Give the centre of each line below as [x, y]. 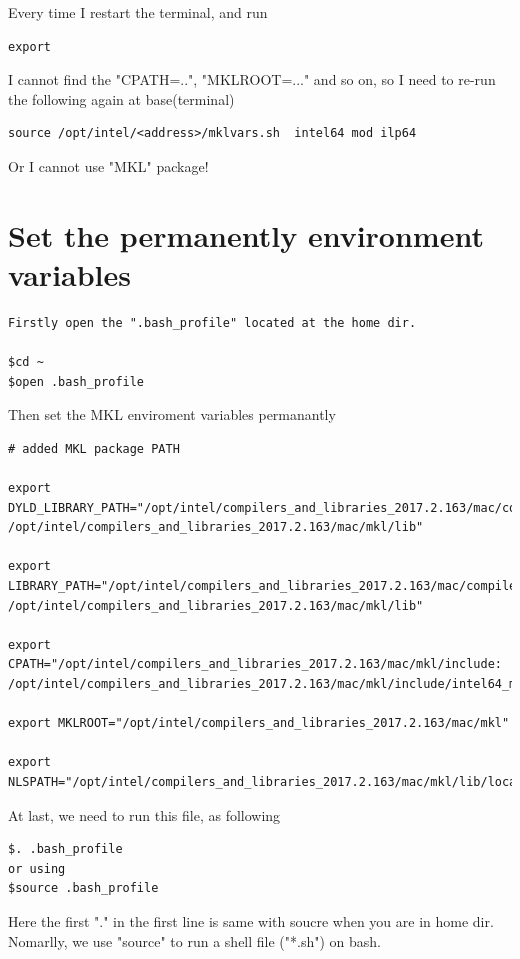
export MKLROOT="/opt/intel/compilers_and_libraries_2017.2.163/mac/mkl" [259, 723]
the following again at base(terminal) [121, 98]
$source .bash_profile [83, 888]
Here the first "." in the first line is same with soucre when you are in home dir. [251, 920]
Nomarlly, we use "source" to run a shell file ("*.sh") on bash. [194, 940]
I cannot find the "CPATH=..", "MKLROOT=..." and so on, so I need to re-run [252, 79]
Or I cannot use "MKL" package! [108, 165]
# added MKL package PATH [94, 448]
